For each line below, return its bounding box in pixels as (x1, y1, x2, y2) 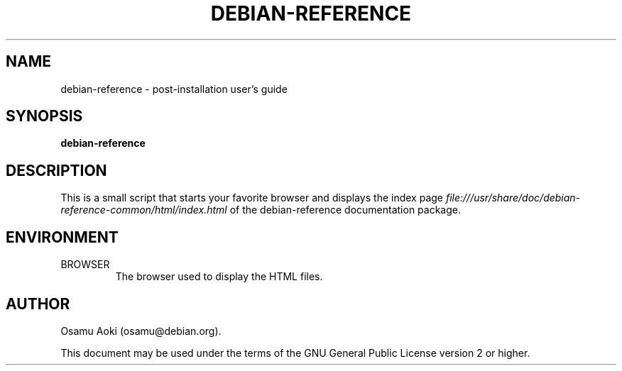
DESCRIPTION (6, 161, 107, 179)
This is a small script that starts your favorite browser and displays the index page (60, 192, 443, 204)
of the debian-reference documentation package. (229, 204, 462, 216)
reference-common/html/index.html (60, 204, 227, 216)
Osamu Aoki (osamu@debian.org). (60, 324, 222, 337)
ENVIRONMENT (6, 228, 119, 246)
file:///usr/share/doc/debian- (445, 192, 581, 204)
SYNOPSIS (6, 107, 83, 126)
